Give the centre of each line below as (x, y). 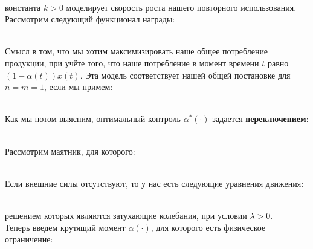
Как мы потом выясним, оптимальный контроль (93, 119)
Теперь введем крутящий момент (65, 227)
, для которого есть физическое (208, 227)
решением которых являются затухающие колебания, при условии (126, 215)
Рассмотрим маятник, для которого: (70, 151)
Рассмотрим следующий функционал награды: (90, 19)
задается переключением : (260, 119)
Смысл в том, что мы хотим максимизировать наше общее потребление (137, 51)
